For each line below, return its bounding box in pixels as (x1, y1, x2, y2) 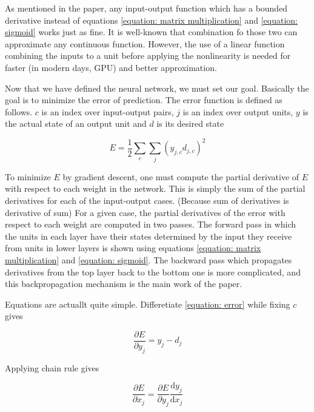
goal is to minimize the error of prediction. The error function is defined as (5, 93, 282, 106)
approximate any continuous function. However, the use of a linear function (5, 37, 285, 50)
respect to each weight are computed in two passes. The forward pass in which (5, 218, 296, 231)
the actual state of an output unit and (5, 117, 147, 130)
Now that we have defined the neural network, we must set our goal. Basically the (5, 81, 309, 94)
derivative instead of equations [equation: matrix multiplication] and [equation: (5, 13, 298, 26)
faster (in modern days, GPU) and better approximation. (5, 61, 217, 73)
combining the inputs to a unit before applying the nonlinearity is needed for (5, 49, 291, 62)
